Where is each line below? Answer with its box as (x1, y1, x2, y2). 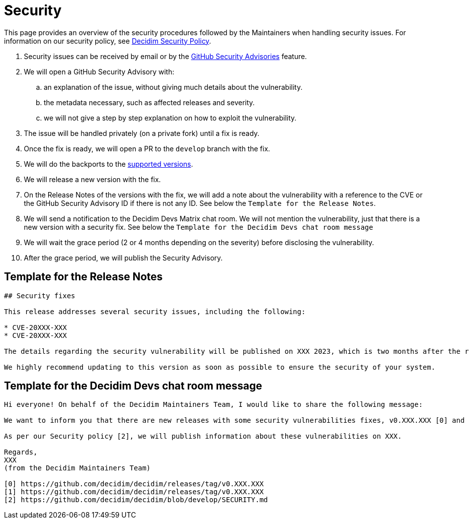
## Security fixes (4, 291, 76, 300)
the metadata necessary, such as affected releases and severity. (44, 98, 255, 107)
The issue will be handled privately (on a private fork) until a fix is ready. (24, 129, 260, 137)
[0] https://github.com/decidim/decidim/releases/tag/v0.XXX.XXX (4, 480, 264, 488)
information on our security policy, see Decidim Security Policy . (4, 36, 211, 45)
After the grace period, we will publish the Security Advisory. (24, 253, 223, 262)
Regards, (4, 448, 38, 457)
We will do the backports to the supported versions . (24, 159, 193, 168)
